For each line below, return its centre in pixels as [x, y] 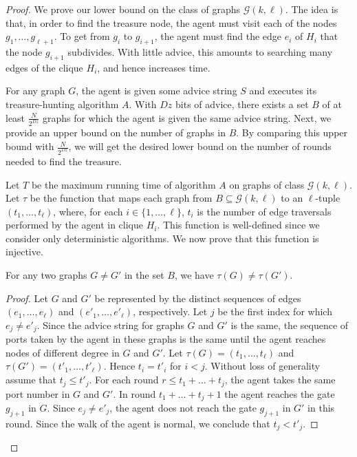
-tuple [328, 198]
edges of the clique [44, 67]
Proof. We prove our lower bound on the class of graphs [123, 9]
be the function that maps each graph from [121, 198]
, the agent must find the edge [218, 36]
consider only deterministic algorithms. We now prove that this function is [162, 238]
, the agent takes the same [280, 380]
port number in [38, 393]
